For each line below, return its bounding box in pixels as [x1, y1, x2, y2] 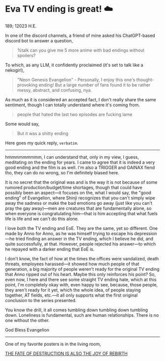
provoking [17, 82, 38, 88]
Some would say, [5, 121, 40, 127]
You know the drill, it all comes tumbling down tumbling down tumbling [5, 307, 148, 313]
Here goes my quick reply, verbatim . [5, 140, 79, 146]
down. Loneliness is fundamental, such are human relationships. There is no [5, 312, 159, 318]
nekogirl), [5, 67, 25, 73]
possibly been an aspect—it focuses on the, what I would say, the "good [5, 190, 151, 195]
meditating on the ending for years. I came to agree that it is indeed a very [5, 159, 155, 165]
